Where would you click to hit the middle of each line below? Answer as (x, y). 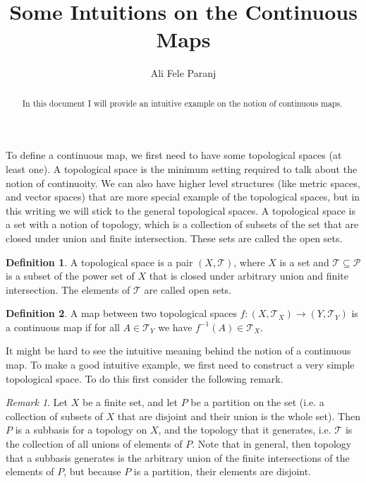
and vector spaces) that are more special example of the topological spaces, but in (183, 197)
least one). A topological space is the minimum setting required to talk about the (182, 168)
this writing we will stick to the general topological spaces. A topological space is (181, 210)
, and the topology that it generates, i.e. (245, 430)
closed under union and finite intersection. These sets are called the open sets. (174, 238)
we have (175, 327)
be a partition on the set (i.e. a (257, 402)
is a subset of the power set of (70, 276)
